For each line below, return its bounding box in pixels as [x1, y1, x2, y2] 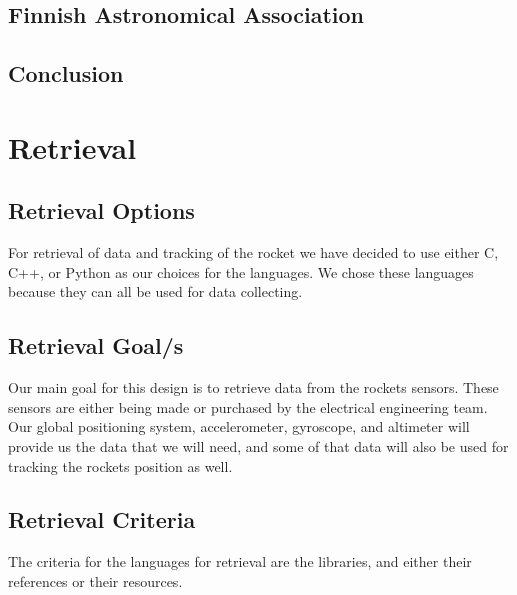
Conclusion [8, 58, 124, 89]
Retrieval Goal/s [8, 330, 184, 361]
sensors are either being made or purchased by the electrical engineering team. [8, 396, 488, 417]
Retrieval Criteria [8, 504, 196, 535]
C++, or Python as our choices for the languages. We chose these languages [8, 261, 474, 282]
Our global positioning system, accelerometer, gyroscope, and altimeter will [8, 416, 470, 437]
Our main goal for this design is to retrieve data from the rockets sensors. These [8, 377, 499, 398]
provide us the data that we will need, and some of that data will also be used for [8, 435, 509, 456]
